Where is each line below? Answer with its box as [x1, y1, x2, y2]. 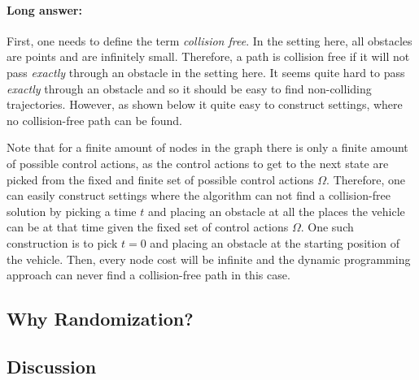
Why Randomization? [7, 306, 194, 331]
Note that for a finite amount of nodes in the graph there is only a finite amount [7, 139, 408, 156]
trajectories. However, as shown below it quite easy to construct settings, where [7, 96, 403, 113]
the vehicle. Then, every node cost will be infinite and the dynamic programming [7, 250, 411, 267]
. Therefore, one [326, 171, 406, 188]
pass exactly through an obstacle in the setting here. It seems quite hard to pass [7, 63, 405, 80]
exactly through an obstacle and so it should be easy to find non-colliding [7, 80, 372, 97]
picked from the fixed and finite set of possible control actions [7, 171, 314, 188]
